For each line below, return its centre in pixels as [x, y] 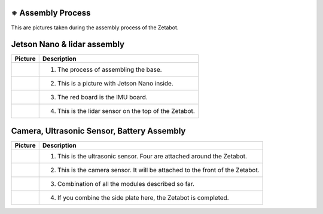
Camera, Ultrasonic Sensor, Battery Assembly [98, 131]
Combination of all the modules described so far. [126, 184]
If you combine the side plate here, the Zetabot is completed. [143, 197]
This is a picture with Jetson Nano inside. [115, 84]
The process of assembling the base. [109, 70]
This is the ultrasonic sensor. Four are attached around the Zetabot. [152, 156]
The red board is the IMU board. [102, 97]
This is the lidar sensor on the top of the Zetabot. [126, 111]
